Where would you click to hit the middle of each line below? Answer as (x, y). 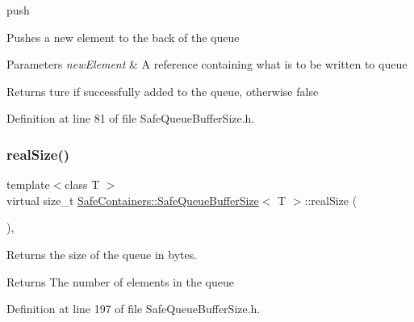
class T (82, 184)
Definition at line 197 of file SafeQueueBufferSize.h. (134, 309)
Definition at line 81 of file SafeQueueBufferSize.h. (131, 118)
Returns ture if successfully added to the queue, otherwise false (163, 91)
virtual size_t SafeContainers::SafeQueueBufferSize (133, 200)
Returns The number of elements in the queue (120, 281)
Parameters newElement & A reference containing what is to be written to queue (207, 64)
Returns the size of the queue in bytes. (102, 254)
